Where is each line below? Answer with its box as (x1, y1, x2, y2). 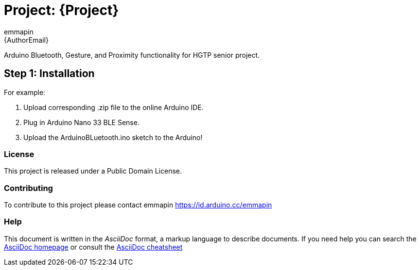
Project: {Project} (4, 2, 119, 18)
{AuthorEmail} (4, 35, 49, 44)
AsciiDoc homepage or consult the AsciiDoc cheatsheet (4, 242, 183, 251)
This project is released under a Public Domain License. (4, 167, 182, 175)
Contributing (4, 183, 53, 193)
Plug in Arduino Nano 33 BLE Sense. (23, 118, 140, 127)
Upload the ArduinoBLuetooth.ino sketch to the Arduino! (23, 133, 203, 142)
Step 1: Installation (4, 67, 95, 80)
